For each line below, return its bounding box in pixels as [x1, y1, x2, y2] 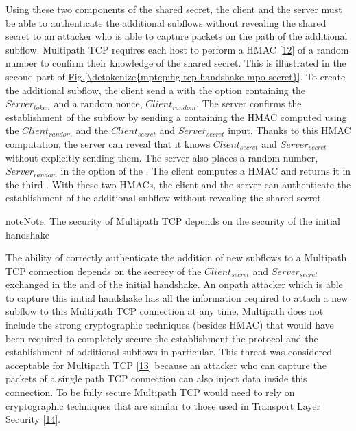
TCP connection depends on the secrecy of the [5, 263, 202, 278]
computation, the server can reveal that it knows [5, 136, 211, 151]
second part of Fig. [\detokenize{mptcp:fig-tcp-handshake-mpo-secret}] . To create [5, 69, 346, 83]
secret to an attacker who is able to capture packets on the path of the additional [5, 29, 348, 43]
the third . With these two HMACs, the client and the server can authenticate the [5, 177, 351, 191]
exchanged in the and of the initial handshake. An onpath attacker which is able [5, 277, 343, 291]
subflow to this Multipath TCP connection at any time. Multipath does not [5, 304, 324, 318]
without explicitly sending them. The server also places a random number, [5, 150, 318, 164]
